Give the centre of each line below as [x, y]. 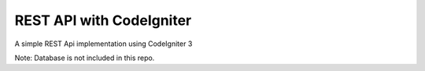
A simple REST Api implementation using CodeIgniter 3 [103, 44]
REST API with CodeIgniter [103, 20]
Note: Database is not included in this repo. [85, 58]
